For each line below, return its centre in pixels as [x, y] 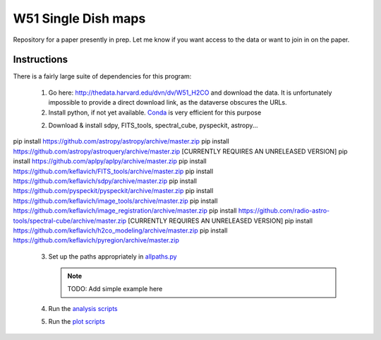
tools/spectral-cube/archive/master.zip [70, 221]
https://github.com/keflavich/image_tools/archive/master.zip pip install [115, 201]
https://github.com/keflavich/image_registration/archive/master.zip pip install [125, 211]
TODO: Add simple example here [115, 289]
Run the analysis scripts [83, 308]
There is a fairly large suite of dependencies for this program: [102, 76]
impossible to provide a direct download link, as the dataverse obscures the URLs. [168, 102]
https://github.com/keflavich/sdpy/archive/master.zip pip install [105, 181]
